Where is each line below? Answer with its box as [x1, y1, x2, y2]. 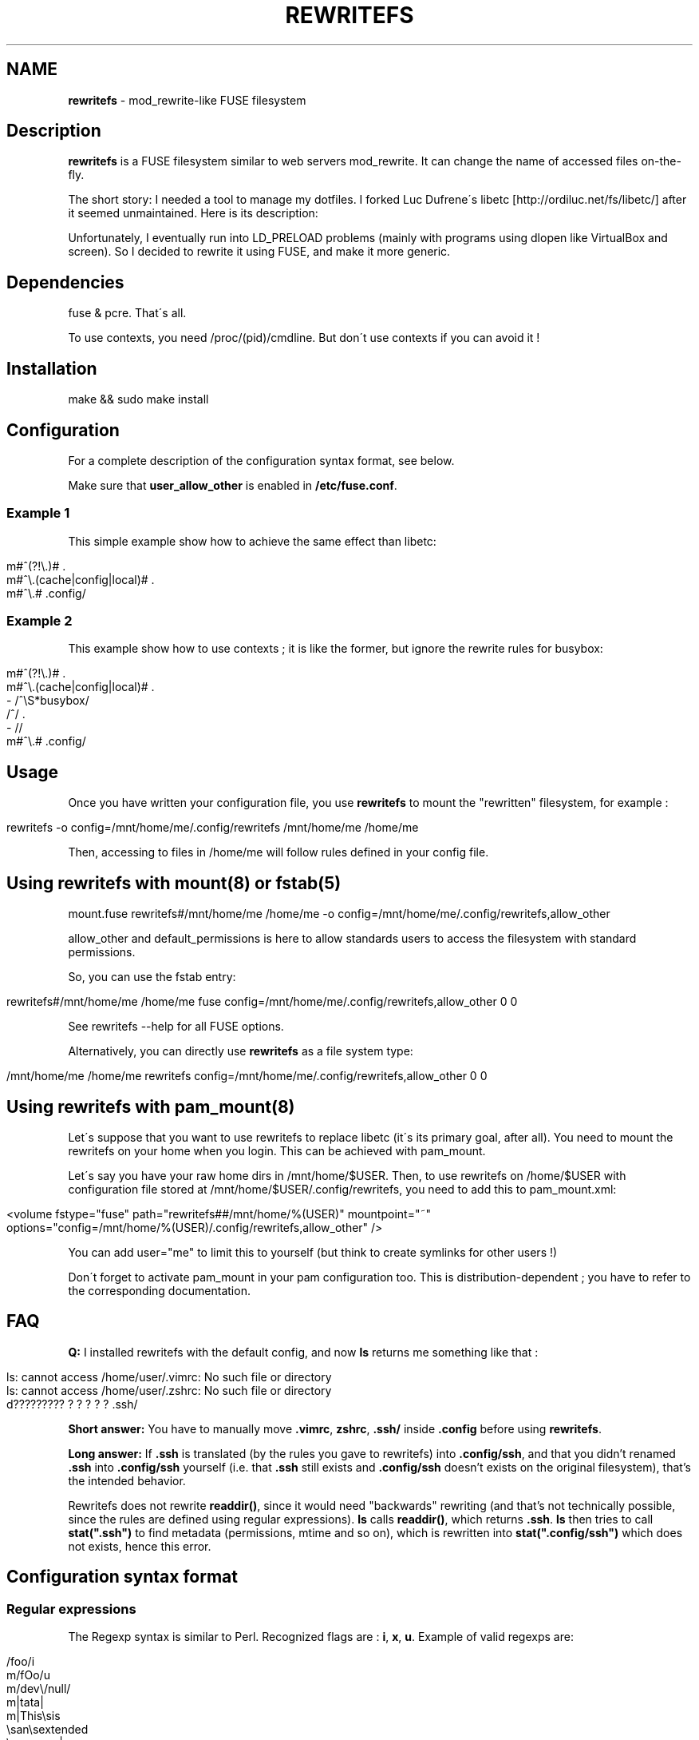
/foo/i [6, 1655, 35, 1669]
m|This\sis [6, 1709, 61, 1723]
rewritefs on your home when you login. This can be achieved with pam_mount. [68, 1144, 486, 1158]
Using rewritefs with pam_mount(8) [6, 1096, 295, 1117]
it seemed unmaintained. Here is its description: [68, 206, 318, 220]
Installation [6, 358, 97, 379]
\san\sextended [6, 1722, 89, 1737]
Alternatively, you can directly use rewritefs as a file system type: [68, 1044, 413, 1059]
